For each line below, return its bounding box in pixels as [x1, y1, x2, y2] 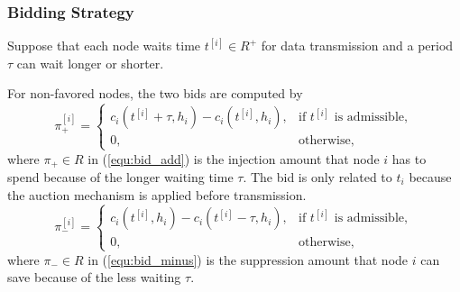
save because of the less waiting [7, 268, 181, 287]
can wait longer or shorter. [16, 53, 164, 72]
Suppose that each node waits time [7, 36, 201, 55]
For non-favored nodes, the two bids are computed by [7, 84, 303, 103]
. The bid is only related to [243, 168, 392, 187]
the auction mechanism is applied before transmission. [7, 185, 307, 204]
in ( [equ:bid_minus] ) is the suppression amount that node [87, 250, 409, 269]
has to [391, 149, 427, 168]
